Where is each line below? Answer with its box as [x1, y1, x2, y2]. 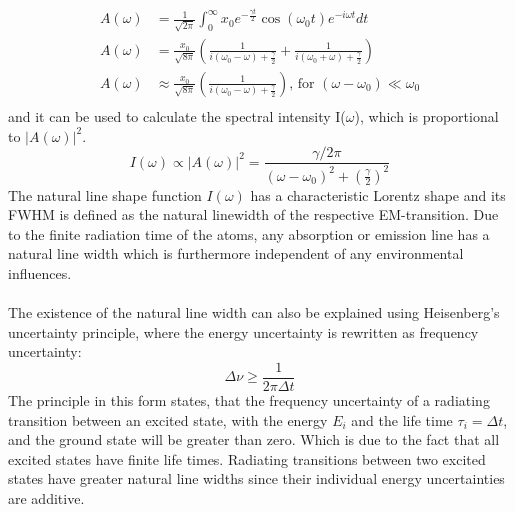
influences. [8, 262, 72, 283]
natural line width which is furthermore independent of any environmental [8, 243, 464, 264]
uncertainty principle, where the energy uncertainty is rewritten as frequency [8, 321, 479, 342]
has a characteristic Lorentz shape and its [250, 184, 506, 205]
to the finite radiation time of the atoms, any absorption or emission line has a [8, 223, 490, 244]
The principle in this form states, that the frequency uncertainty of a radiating [8, 389, 490, 410]
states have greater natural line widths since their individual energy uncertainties [8, 468, 505, 489]
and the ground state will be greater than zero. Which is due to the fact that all [8, 429, 500, 450]
